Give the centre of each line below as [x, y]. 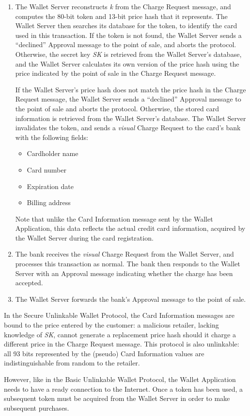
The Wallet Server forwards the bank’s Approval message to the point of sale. [131, 299]
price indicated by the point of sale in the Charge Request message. [116, 73]
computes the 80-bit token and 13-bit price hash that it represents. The [121, 16]
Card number [47, 169]
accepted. [29, 283]
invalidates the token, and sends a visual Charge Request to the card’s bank [128, 128]
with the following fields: [52, 137]
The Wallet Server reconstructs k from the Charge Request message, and [123, 6]
